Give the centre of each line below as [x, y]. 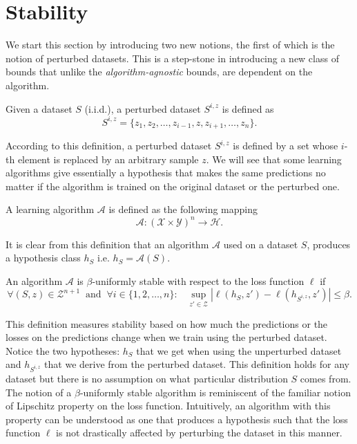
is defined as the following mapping [183, 209]
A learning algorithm [50, 209]
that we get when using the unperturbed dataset [239, 350]
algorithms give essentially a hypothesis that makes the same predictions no [166, 173]
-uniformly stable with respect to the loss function [198, 280]
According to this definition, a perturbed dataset [109, 146]
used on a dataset [261, 244]
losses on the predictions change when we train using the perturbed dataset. [166, 337]
